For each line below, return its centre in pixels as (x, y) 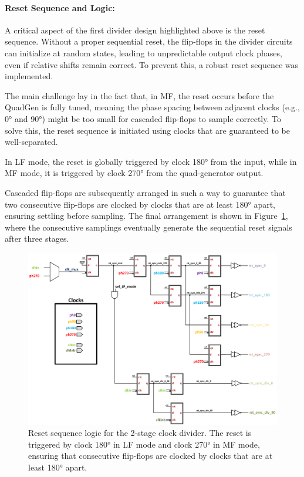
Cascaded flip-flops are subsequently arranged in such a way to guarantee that (145, 192)
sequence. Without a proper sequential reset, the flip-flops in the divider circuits (149, 41)
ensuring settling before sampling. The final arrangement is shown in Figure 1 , (146, 216)
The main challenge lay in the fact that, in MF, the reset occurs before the (139, 95)
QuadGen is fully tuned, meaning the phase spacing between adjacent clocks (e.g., (152, 107)
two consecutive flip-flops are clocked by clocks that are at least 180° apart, (140, 204)
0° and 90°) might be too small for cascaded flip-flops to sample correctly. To (143, 118)
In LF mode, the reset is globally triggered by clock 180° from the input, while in (151, 161)
